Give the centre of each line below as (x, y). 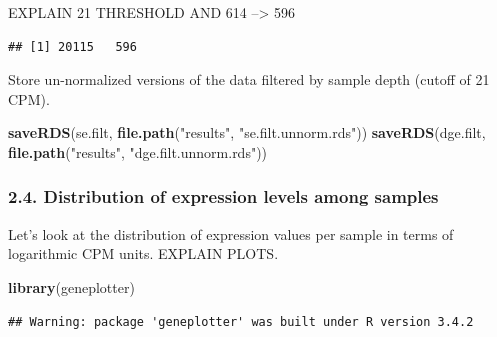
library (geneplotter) (71, 286)
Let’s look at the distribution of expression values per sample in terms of (231, 233)
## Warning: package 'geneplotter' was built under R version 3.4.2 (241, 321)
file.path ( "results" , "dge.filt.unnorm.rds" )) (138, 151)
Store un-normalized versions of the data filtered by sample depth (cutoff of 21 (249, 79)
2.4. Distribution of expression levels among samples (223, 196)
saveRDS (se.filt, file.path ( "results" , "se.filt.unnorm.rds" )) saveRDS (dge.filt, (247, 132)
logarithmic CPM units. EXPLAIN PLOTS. (143, 253)
